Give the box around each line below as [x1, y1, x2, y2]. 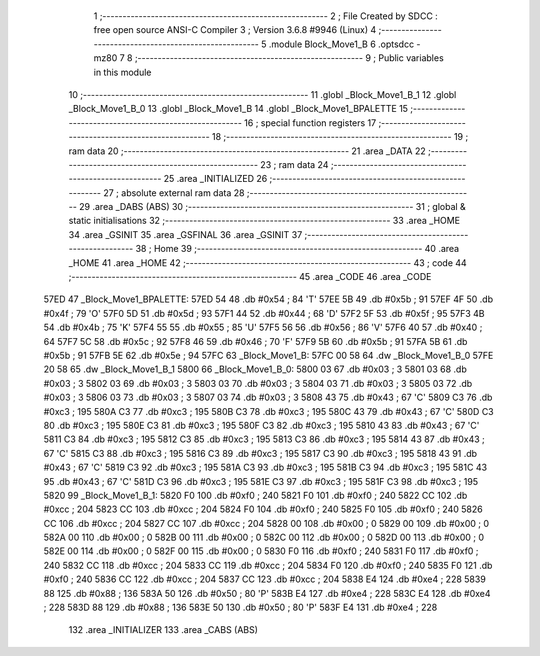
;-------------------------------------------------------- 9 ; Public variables [134, 52, 444, 64]
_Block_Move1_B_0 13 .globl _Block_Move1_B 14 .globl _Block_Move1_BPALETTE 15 [68, 103, 409, 115]
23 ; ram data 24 [260, 158, 329, 170]
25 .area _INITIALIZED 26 [163, 173, 268, 185]
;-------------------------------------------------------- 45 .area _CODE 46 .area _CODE [68, 271, 432, 283]
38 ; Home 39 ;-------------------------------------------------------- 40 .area [135, 243, 460, 255]
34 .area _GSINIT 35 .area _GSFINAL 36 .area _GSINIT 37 [68, 228, 303, 240]
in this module [93, 66, 152, 78]
